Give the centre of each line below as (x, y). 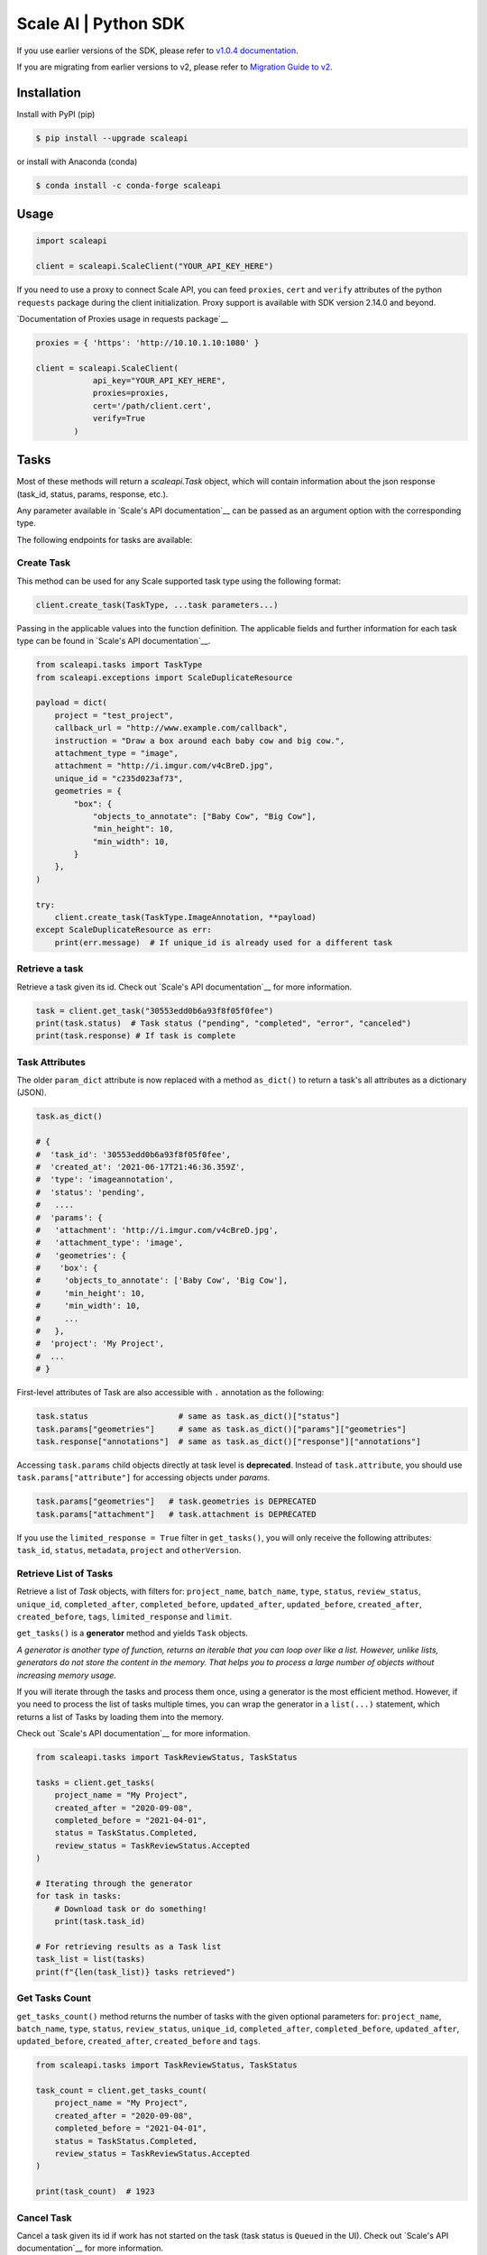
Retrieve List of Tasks (65, 1573)
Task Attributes (51, 1062)
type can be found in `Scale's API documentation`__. (114, 641)
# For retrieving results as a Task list (129, 1947)
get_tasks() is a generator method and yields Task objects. (132, 1634)
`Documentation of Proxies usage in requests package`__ (123, 318)
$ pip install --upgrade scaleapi (112, 138)
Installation (49, 92)
